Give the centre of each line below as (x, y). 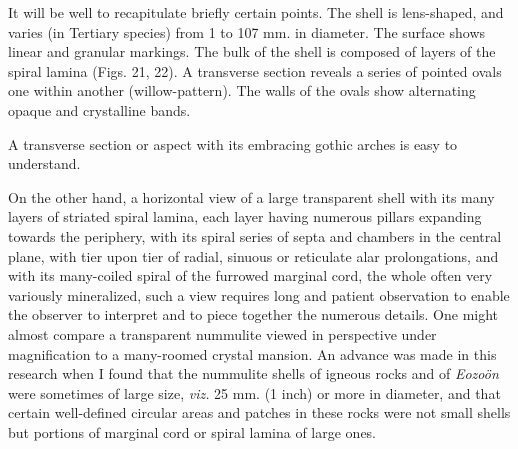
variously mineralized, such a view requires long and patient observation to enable (259, 294)
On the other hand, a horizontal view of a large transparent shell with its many (251, 196)
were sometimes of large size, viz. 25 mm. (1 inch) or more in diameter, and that (254, 392)
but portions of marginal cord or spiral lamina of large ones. (192, 431)
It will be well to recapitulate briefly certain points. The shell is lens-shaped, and (256, 12)
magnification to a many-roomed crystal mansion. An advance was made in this (252, 353)
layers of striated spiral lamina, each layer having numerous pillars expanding (245, 216)
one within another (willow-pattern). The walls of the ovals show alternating (242, 90)
